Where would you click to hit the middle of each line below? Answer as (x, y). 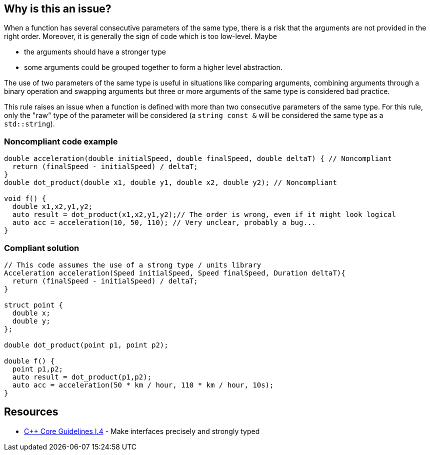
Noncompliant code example (61, 141)
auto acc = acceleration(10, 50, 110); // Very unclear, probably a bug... (164, 223)
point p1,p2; (38, 369)
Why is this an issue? (58, 9)
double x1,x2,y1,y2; (52, 207)
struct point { (34, 305)
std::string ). (29, 124)
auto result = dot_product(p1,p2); (82, 377)
